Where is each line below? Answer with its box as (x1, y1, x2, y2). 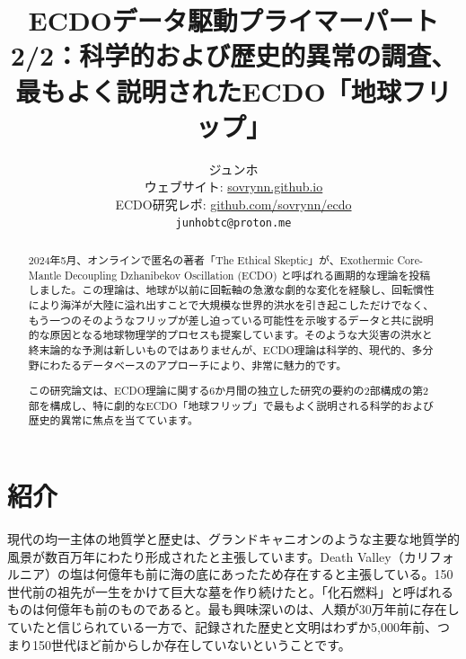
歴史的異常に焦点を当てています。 (28, 413, 198, 428)
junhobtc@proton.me (175, 217, 292, 230)
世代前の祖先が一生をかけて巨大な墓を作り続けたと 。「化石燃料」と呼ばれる (7, 582, 453, 601)
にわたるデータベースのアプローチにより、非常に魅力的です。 (39, 357, 347, 372)
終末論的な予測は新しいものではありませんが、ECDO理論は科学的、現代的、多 (28, 342, 423, 357)
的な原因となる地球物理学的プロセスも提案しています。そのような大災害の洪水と (28, 327, 433, 343)
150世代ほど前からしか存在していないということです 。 (31, 635, 351, 654)
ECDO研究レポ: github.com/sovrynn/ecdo (115, 194, 352, 213)
